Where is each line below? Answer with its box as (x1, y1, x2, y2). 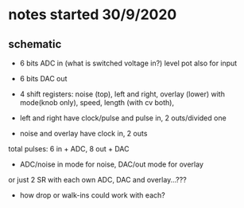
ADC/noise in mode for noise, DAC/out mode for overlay (19, 159, 204, 169)
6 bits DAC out (19, 74, 68, 83)
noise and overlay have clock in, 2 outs (19, 129, 148, 138)
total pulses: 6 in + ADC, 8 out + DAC (8, 144, 130, 153)
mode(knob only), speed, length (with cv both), (19, 98, 175, 107)
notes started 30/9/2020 (8, 6, 177, 24)
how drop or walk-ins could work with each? (19, 190, 165, 200)
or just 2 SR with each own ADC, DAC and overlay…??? (8, 175, 187, 184)
